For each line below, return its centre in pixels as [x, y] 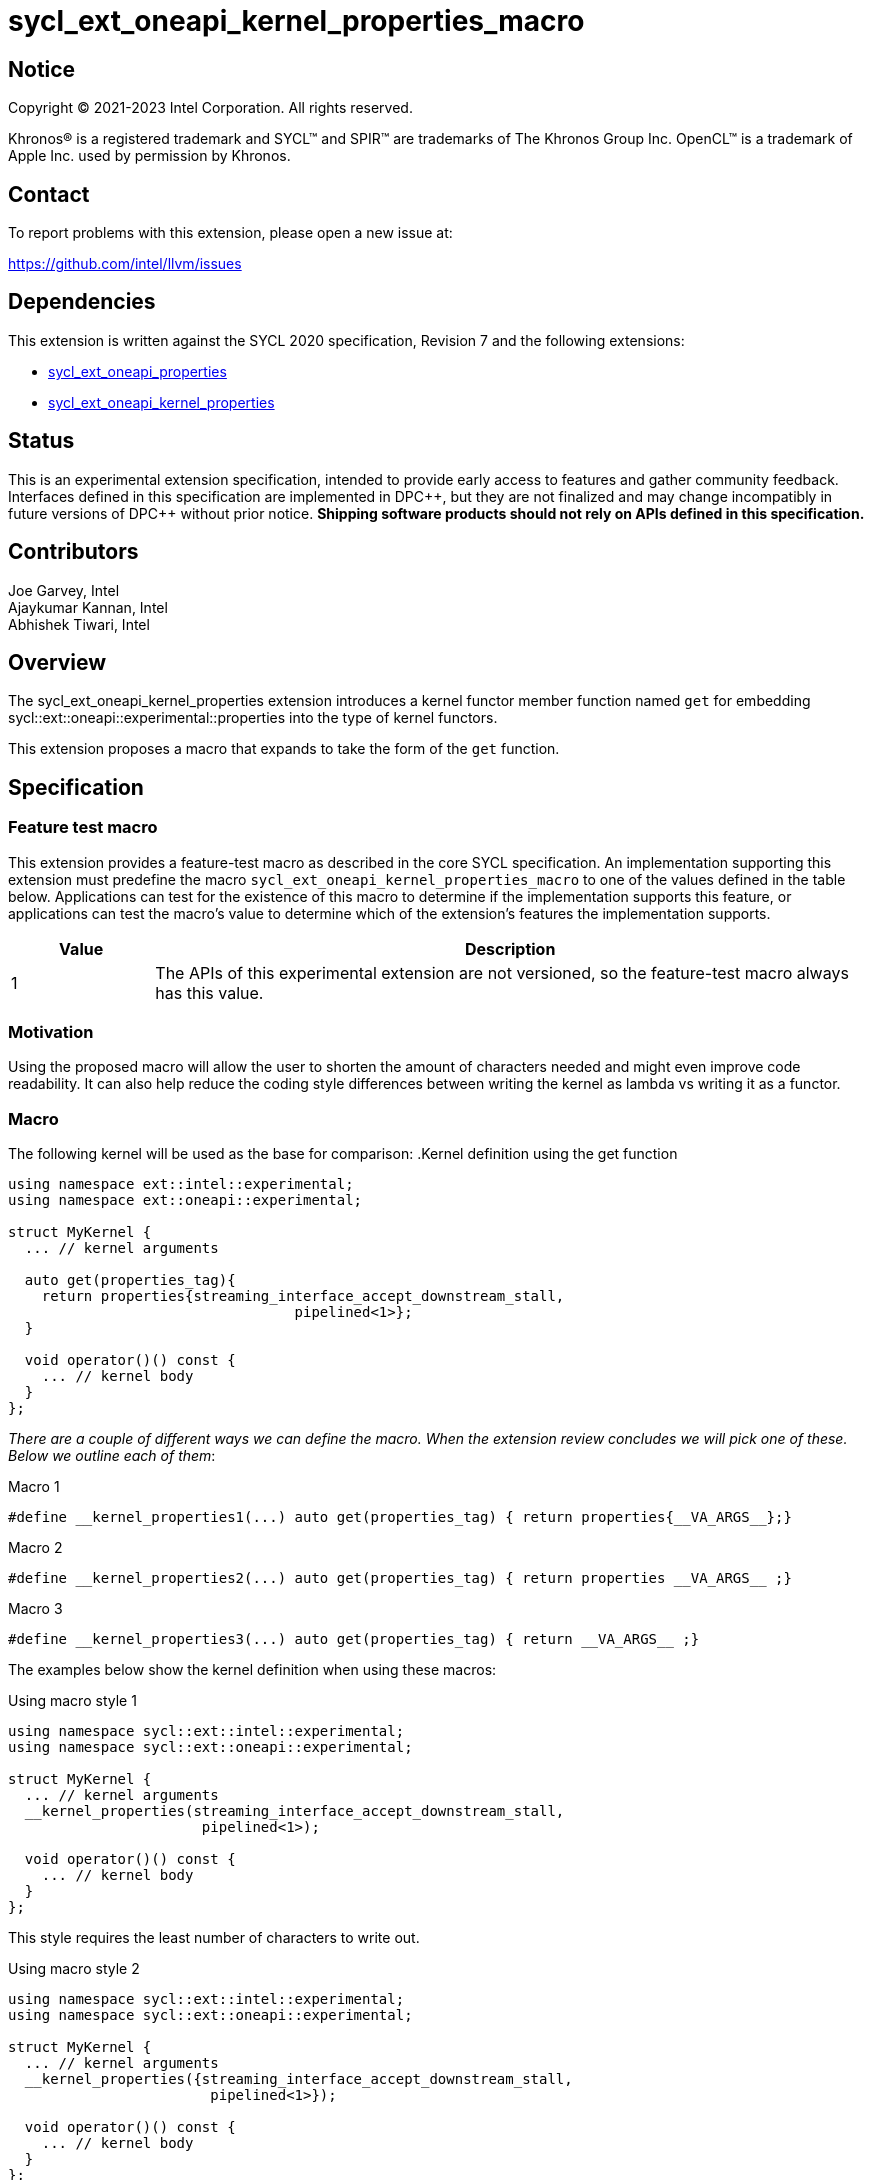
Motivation [51, 1031]
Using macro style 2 [74, 1969]
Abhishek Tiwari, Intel [79, 624]
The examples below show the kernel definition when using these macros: [252, 1670]
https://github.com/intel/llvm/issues [125, 264]
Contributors [73, 552]
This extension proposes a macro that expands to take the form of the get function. [284, 749]
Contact [49, 194]
